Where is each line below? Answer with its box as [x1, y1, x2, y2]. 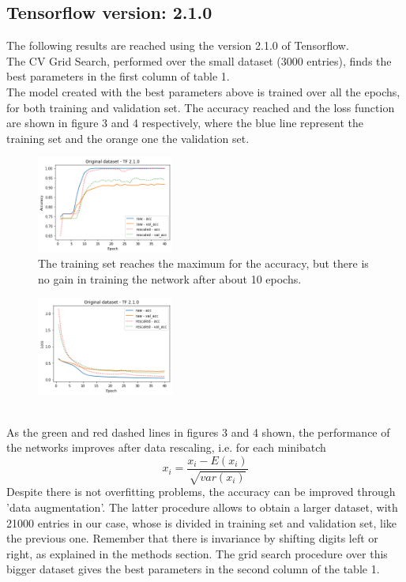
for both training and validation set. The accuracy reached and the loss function [6, 99, 395, 115]
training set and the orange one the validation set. [6, 130, 250, 146]
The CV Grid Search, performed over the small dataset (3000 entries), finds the [6, 52, 392, 69]
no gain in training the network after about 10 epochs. [38, 270, 302, 287]
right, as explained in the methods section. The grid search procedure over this [6, 545, 388, 561]
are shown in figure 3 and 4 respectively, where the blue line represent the [6, 115, 363, 131]
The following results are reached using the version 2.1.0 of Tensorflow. [6, 37, 349, 54]
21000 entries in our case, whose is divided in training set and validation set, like [6, 514, 397, 531]
